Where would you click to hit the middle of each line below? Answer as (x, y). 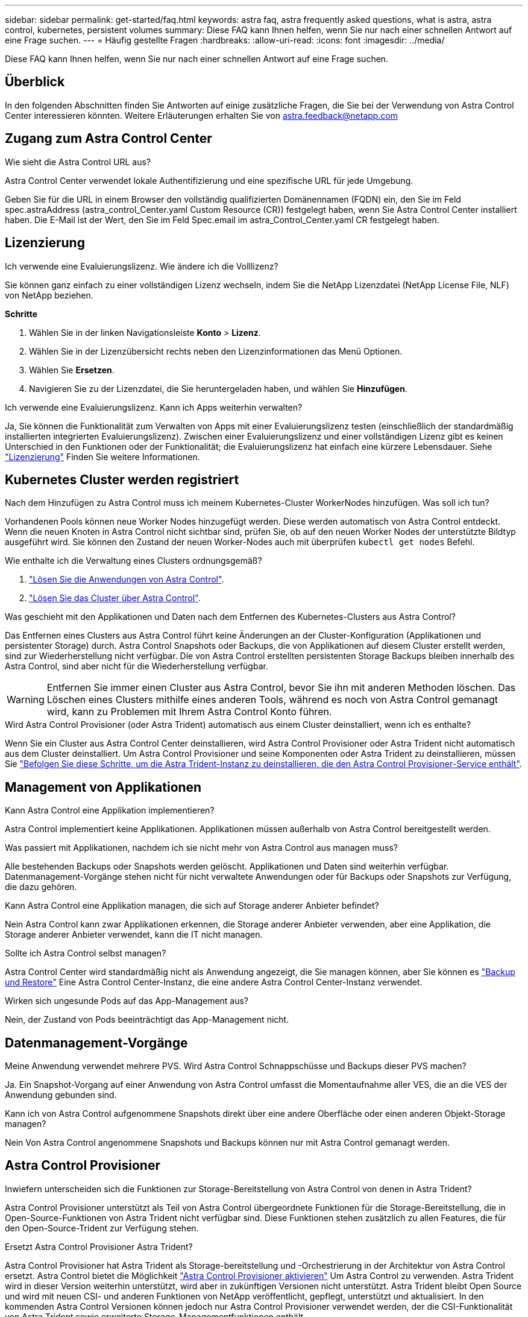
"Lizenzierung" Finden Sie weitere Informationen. (102, 456)
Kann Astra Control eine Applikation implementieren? (110, 810)
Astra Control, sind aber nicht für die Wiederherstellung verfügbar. (137, 666)
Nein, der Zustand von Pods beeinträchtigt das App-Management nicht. (147, 1020)
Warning (26, 700)
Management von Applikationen (103, 787)
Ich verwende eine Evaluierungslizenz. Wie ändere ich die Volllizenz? (142, 266)
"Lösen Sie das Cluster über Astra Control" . (115, 598)
